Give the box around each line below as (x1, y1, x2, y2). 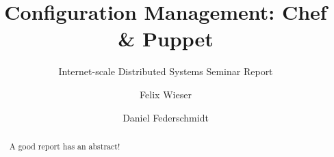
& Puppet (118, 25, 214, 53)
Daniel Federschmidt (123, 110, 209, 124)
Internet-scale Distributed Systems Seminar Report (58, 64, 273, 78)
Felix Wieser (140, 87, 192, 101)
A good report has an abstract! (9, 140, 120, 152)
